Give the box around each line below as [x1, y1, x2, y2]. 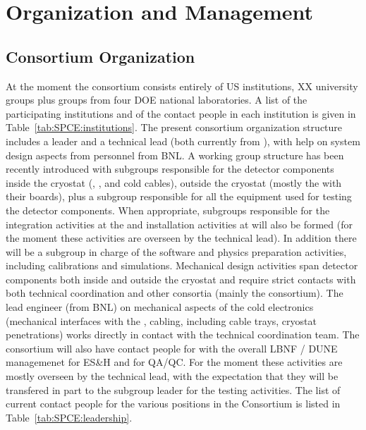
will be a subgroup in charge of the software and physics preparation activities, [6, 244, 347, 259]
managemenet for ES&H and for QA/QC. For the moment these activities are [6, 355, 343, 369]
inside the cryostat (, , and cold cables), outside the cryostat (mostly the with [6, 175, 342, 190]
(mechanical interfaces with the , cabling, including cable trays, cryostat [6, 313, 317, 328]
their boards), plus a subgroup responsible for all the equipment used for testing [6, 189, 352, 204]
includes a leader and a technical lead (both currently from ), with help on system [6, 133, 360, 148]
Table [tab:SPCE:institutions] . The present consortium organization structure [6, 120, 343, 135]
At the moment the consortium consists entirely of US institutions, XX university [6, 78, 358, 93]
